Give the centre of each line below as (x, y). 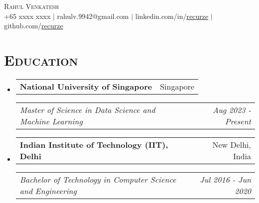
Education (41, 59)
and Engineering (48, 191)
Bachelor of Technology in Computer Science (98, 179)
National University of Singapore (86, 86)
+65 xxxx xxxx (27, 16)
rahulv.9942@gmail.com (93, 16)
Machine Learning (51, 121)
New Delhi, (232, 144)
